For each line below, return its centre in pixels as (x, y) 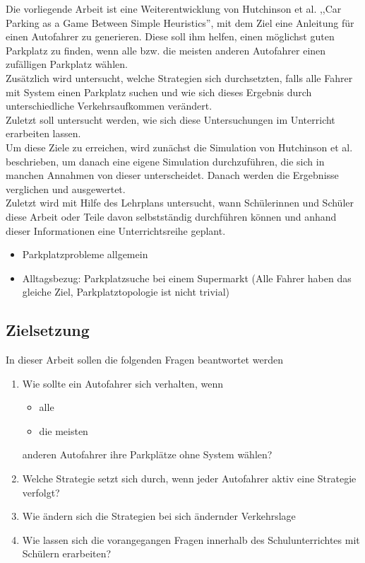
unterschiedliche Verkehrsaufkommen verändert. (109, 106)
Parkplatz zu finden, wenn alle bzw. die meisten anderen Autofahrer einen (166, 50)
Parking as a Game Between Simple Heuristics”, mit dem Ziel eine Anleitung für (180, 22)
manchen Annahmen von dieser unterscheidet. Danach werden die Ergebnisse (172, 175)
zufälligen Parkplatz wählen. (67, 64)
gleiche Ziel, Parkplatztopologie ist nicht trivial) (126, 292)
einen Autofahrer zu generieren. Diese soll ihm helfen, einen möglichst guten (170, 36)
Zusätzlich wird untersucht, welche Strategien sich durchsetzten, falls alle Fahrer (179, 77)
